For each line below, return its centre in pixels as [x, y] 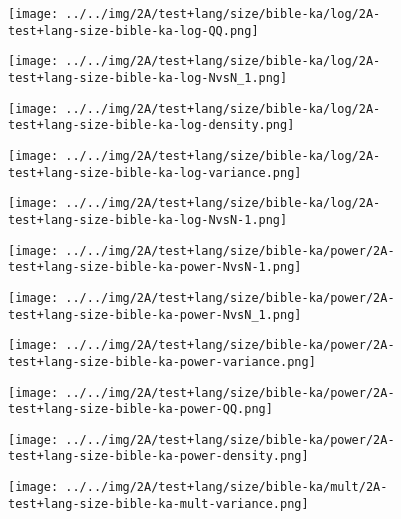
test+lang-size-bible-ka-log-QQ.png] [133, 30]
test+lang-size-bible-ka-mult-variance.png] [158, 503]
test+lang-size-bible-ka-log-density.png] [151, 125]
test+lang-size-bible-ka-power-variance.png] [162, 361]
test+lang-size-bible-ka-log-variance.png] [155, 172]
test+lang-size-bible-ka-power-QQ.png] [140, 409]
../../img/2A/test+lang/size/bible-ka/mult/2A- [226, 487]
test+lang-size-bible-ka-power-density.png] [158, 456]
